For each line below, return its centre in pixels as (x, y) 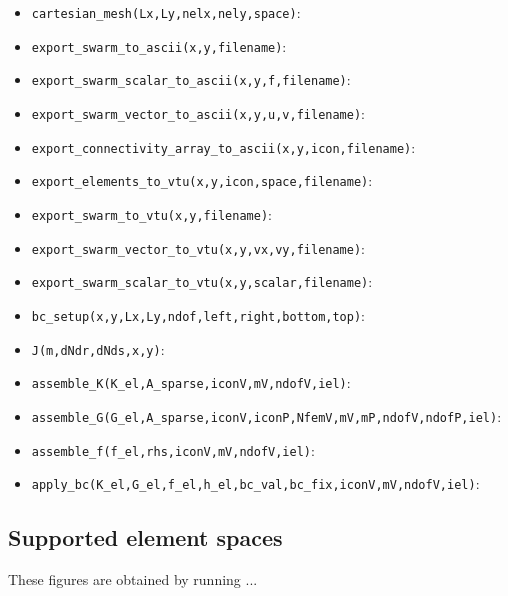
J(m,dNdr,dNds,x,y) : (98, 348)
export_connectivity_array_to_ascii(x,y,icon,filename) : (223, 146)
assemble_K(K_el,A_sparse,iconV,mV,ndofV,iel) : (191, 382)
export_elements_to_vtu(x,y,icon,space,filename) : (202, 180)
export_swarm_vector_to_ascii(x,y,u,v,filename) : (198, 112)
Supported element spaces (145, 537)
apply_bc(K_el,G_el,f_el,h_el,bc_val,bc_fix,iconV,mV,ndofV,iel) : (255, 483)
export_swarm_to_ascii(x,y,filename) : (159, 45)
